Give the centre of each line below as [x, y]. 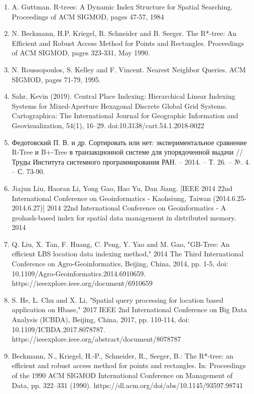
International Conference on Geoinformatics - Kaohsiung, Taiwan [111, 198]
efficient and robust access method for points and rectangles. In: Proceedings [129, 365]
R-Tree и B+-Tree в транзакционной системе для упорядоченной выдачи [123, 152]
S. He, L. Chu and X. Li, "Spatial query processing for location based [118, 299]
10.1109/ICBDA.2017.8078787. [59, 329]
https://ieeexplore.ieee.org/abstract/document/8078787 [96, 339]
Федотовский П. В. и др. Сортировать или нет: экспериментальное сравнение [129, 142]
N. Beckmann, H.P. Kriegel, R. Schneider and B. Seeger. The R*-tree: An [124, 33]
